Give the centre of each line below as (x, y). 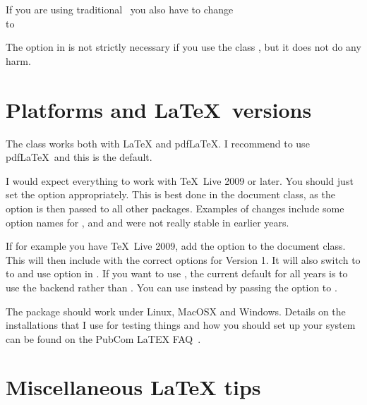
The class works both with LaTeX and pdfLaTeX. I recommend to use (158, 143)
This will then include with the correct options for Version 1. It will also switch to (183, 259)
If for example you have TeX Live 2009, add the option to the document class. (176, 246)
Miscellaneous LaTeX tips (133, 387)
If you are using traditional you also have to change (120, 9)
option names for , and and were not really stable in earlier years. (148, 222)
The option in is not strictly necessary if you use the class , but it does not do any (183, 47)
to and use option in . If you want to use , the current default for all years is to (177, 273)
